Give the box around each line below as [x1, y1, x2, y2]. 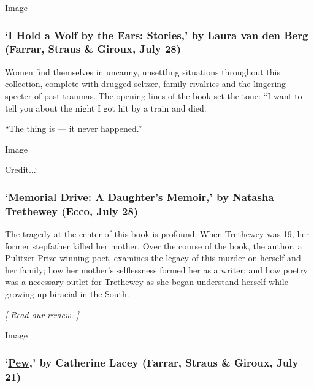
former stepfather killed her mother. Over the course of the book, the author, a [5, 239, 302, 252]
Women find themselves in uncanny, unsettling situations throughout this [5, 65, 280, 78]
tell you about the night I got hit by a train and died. [5, 101, 207, 114]
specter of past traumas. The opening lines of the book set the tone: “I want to [5, 89, 302, 102]
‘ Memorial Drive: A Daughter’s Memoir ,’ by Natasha [5, 189, 274, 204]
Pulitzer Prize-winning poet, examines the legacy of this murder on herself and [5, 251, 301, 264]
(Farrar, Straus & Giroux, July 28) [5, 41, 182, 56]
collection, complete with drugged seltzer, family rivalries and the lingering [5, 77, 286, 90]
